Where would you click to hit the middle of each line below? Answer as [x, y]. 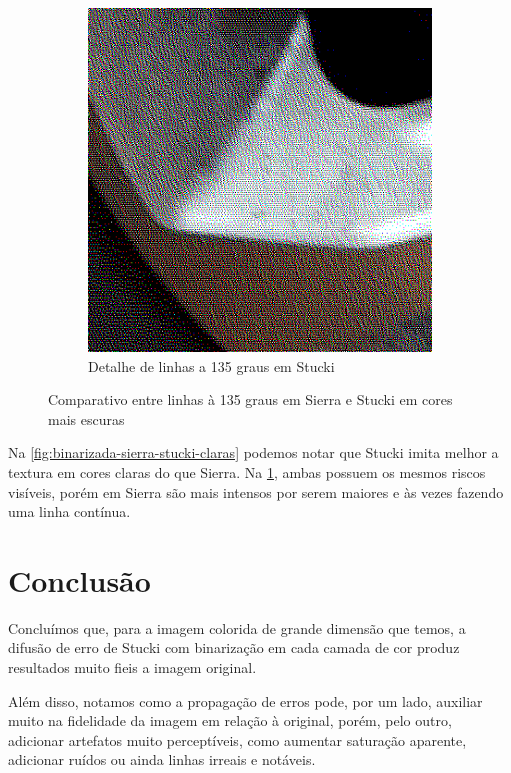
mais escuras [86, 418]
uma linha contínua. [69, 511]
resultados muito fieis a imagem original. [132, 667]
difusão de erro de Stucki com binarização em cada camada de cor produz [234, 647]
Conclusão [79, 579]
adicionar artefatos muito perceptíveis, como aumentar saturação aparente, [237, 739]
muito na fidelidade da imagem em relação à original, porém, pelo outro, [230, 720]
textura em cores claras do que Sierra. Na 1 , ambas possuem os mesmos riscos [247, 471]
